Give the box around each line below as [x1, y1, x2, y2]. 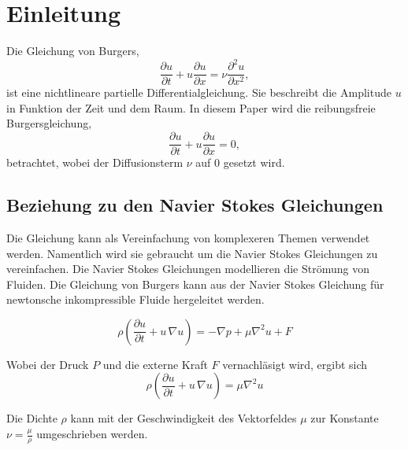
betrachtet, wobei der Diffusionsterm [6, 154, 184, 171]
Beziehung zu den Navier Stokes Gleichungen [6, 193, 384, 217]
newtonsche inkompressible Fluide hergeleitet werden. [6, 291, 265, 308]
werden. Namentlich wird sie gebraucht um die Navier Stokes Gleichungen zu [6, 245, 378, 261]
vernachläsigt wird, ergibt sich [222, 356, 368, 372]
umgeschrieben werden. [36, 426, 148, 442]
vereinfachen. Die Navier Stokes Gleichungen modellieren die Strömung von [6, 260, 369, 277]
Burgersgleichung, [6, 115, 92, 131]
